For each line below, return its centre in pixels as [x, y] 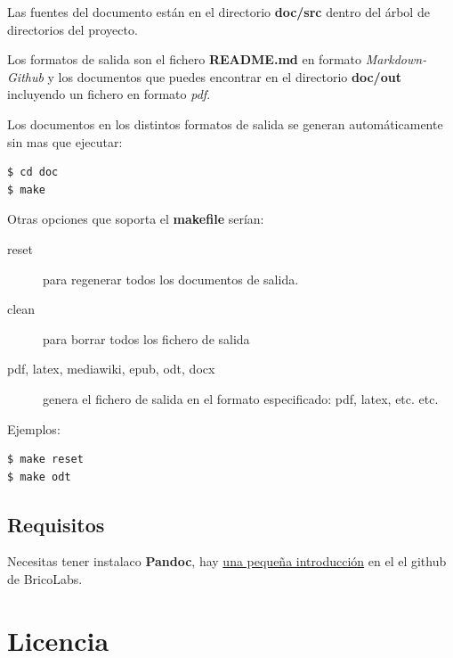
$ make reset [45, 460]
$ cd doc [33, 173]
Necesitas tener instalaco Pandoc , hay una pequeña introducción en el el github [227, 561]
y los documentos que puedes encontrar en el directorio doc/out [224, 76]
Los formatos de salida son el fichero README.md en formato [184, 59]
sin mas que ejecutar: [65, 141]
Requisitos [56, 524]
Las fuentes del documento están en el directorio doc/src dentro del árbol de [218, 12]
